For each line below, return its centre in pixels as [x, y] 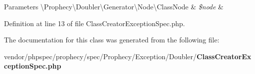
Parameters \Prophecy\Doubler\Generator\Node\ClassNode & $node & [114, 6]
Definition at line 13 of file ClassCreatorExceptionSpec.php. [95, 23]
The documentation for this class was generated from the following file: [112, 40]
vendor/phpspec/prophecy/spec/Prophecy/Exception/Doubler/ [101, 56]
